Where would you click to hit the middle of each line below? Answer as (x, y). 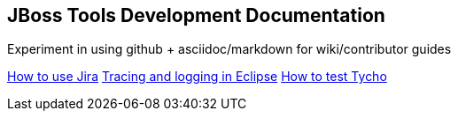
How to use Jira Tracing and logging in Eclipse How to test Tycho (197, 77)
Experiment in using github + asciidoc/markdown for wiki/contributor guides (229, 49)
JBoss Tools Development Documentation (196, 15)
